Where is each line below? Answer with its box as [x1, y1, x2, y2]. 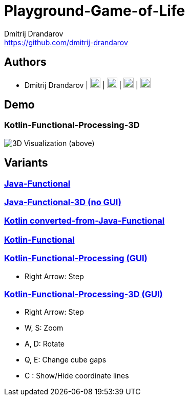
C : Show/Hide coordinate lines [25, 371, 129, 380]
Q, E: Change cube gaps [25, 355, 107, 365]
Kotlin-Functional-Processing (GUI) [4, 253, 148, 264]
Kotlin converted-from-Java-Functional [4, 215, 165, 226]
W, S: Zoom [25, 323, 64, 333]
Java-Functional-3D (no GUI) [4, 197, 121, 208]
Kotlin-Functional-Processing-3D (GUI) [4, 288, 163, 299]
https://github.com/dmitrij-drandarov [4, 38, 128, 47]
